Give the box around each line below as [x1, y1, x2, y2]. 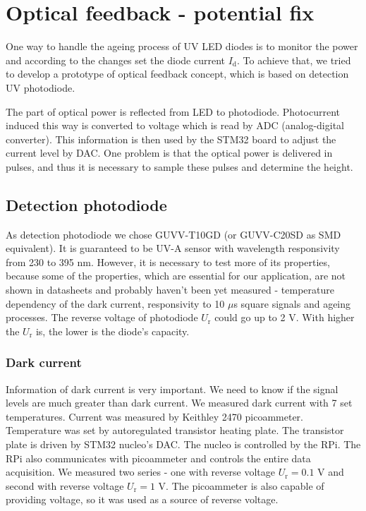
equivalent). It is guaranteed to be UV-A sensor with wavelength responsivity [6, 241, 340, 255]
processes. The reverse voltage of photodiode [6, 310, 198, 325]
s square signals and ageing [233, 296, 351, 311]
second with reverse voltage [6, 478, 124, 493]
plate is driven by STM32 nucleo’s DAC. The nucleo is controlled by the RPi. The [6, 437, 361, 452]
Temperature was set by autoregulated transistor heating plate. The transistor [6, 423, 344, 438]
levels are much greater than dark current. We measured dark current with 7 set [6, 395, 353, 410]
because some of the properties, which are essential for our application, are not [6, 268, 346, 283]
